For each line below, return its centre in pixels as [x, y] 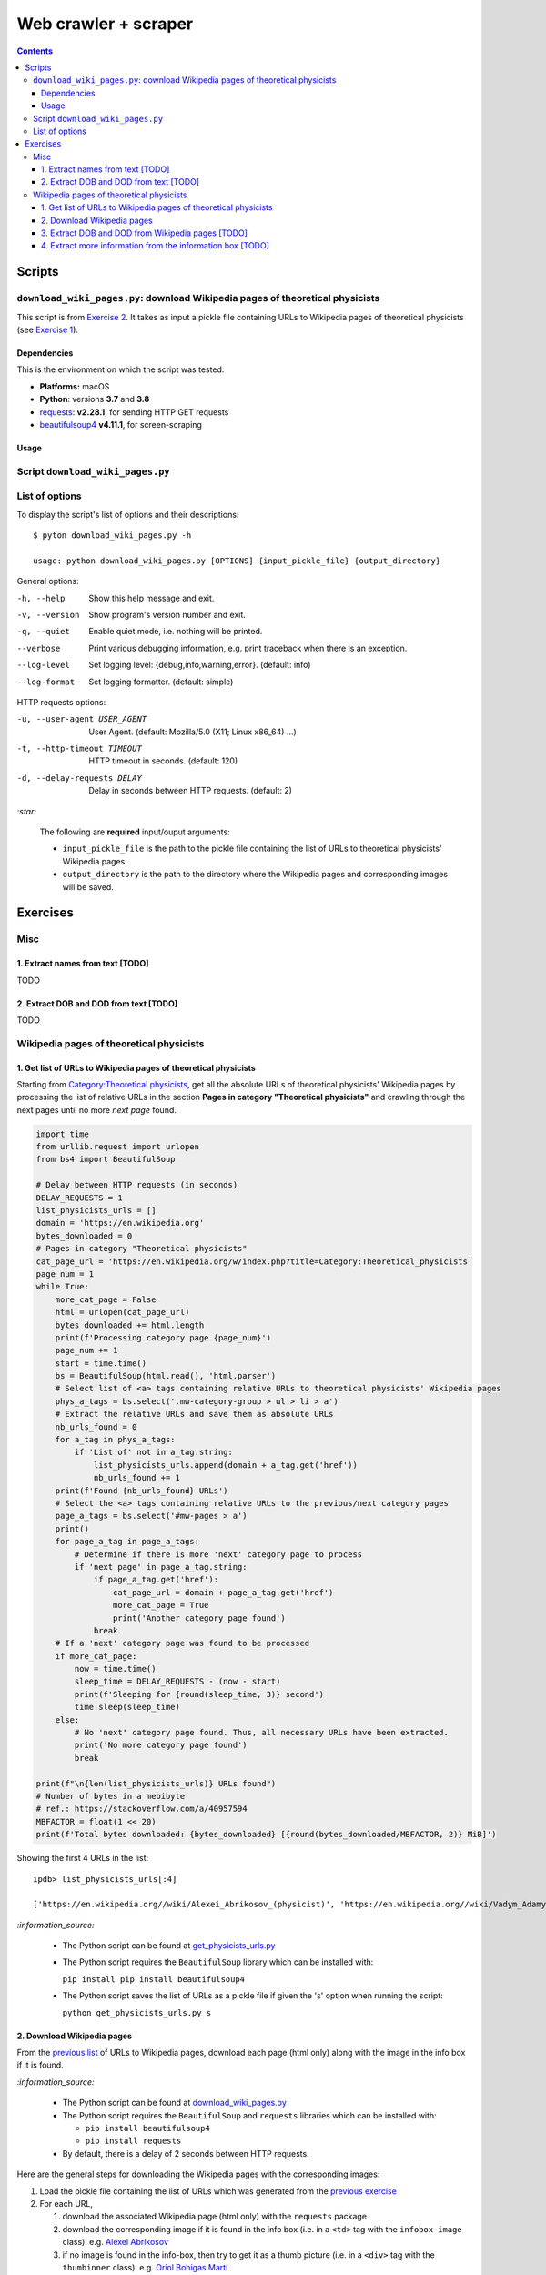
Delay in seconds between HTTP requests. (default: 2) [191, 791]
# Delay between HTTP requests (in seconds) [137, 1185]
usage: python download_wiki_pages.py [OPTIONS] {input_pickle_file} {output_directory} [237, 561]
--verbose [39, 648]
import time [63, 1134]
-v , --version [48, 615]
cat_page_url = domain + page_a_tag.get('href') [223, 1592]
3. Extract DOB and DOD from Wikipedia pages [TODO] [144, 233]
